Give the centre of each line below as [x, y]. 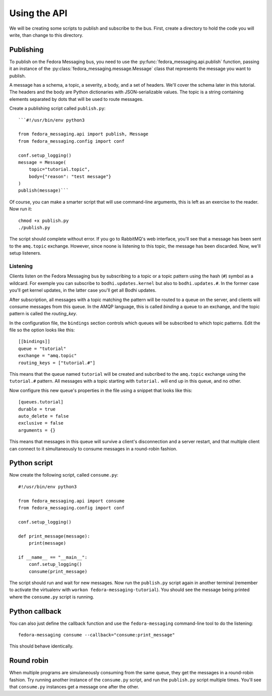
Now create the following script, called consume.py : [64, 475]
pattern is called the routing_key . [43, 314]
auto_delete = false [44, 416]
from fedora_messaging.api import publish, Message [83, 134]
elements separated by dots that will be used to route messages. [76, 99]
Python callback [35, 611]
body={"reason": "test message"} [70, 176]
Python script [31, 463]
